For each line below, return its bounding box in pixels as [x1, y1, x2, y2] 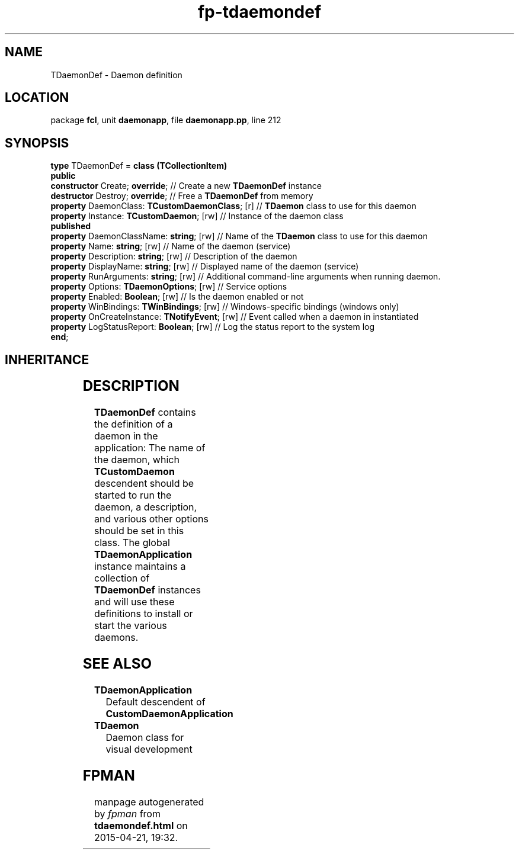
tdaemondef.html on [94, 819, 188, 831]
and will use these [94, 596, 175, 608]
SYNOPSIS [5, 135, 69, 150]
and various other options [94, 513, 209, 525]
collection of [94, 572, 150, 585]
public [50, 171, 76, 181]
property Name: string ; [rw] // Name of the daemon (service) [50, 241, 291, 252]
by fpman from [94, 807, 161, 820]
